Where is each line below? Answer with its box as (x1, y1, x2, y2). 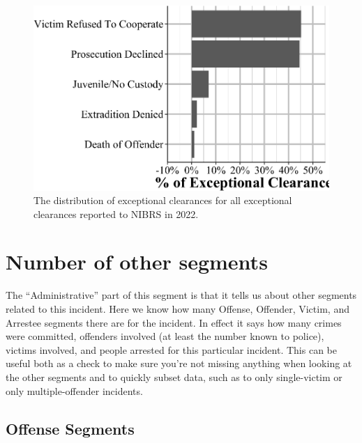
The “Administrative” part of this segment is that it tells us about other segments (6, 288, 357, 302)
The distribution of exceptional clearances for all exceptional (33, 193, 292, 208)
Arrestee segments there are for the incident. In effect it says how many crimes (6, 315, 342, 329)
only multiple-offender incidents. (6, 383, 143, 398)
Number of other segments (6, 247, 268, 276)
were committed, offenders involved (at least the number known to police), (6, 329, 324, 343)
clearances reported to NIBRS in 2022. (33, 206, 199, 221)
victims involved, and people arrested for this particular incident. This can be (6, 342, 337, 357)
